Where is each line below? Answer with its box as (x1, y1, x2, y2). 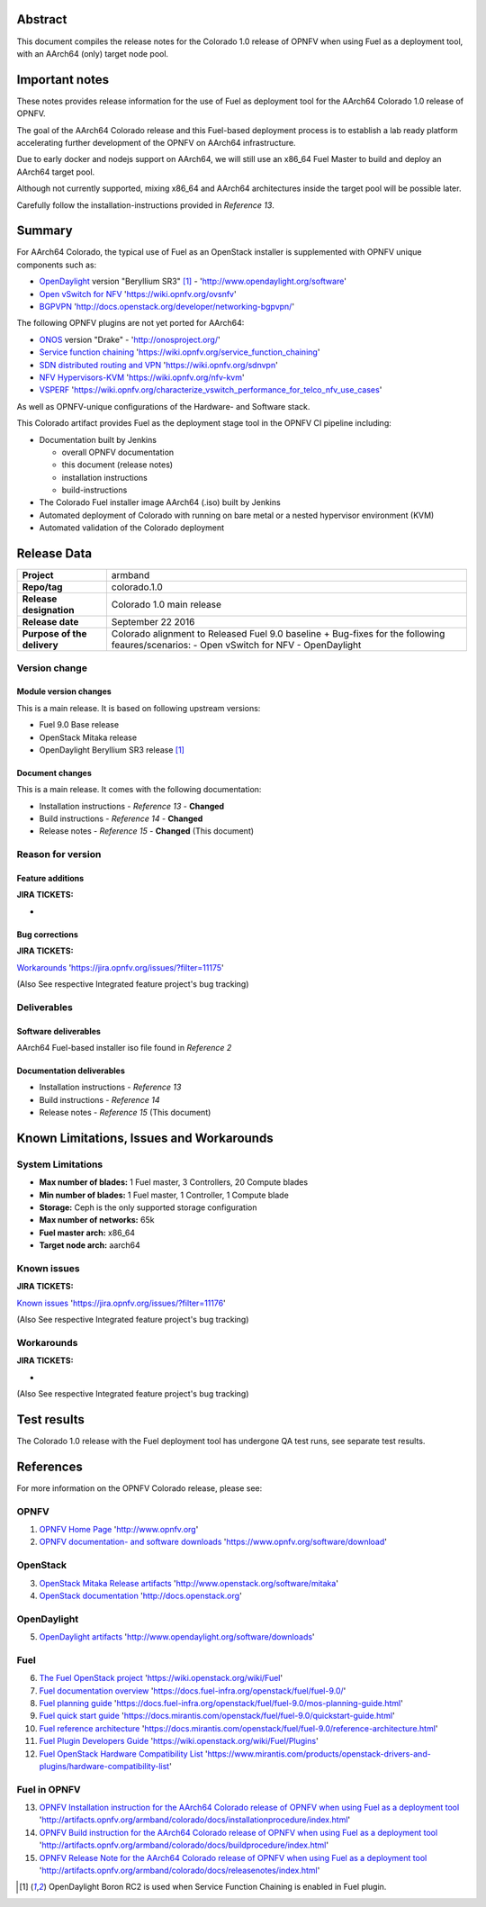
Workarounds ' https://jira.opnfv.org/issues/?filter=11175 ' (16, 962, 224, 972)
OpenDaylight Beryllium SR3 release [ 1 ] (39, 744, 184, 755)
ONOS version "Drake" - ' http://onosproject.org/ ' (39, 334, 220, 345)
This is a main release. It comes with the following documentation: (16, 784, 262, 795)
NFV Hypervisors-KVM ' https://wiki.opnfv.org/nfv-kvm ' (39, 372, 245, 383)
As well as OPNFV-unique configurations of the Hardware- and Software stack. (16, 401, 310, 411)
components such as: (16, 259, 97, 270)
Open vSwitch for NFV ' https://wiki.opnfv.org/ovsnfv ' (39, 288, 238, 299)
